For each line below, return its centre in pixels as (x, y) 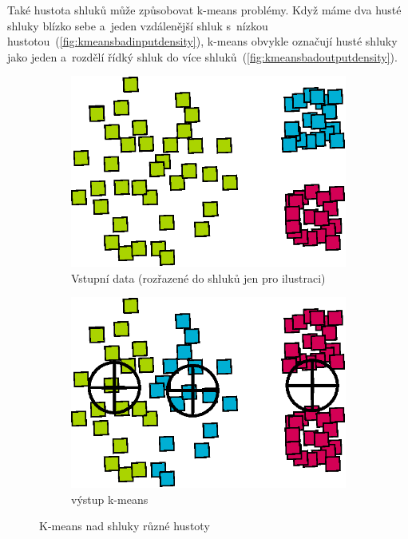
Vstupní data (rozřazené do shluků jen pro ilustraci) (198, 277)
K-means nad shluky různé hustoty (125, 526)
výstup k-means (110, 499)
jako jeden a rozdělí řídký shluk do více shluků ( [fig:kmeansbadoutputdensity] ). (202, 56)
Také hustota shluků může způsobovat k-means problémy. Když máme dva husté (204, 10)
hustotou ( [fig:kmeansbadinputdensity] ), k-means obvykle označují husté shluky (202, 41)
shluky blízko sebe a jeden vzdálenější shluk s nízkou (138, 25)
